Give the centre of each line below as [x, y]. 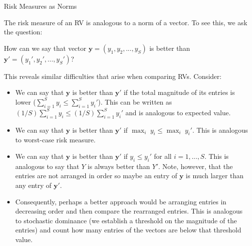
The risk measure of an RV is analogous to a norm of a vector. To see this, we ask [126, 22]
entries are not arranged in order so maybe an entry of [96, 176]
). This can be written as [135, 101]
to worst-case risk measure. [55, 140]
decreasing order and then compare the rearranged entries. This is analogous [129, 211]
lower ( [25, 101]
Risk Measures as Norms [40, 6]
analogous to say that [47, 166]
